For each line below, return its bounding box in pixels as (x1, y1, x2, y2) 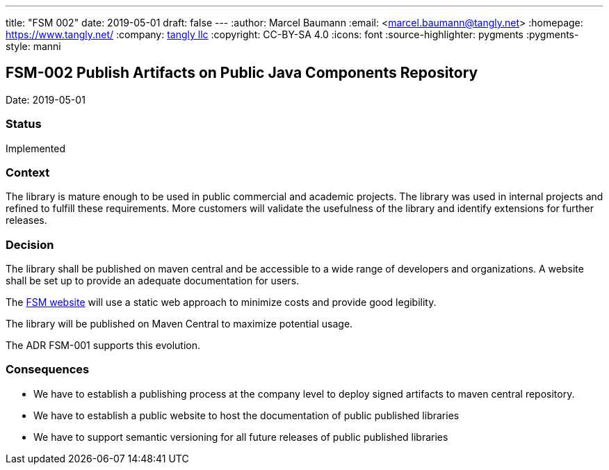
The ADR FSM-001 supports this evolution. (6, 339, 201, 352)
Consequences (6, 362, 90, 377)
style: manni (6, 40, 61, 52)
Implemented (6, 142, 66, 154)
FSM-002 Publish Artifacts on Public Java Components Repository (6, 64, 478, 82)
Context (6, 165, 50, 179)
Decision (6, 237, 54, 252)
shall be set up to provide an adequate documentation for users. (6, 275, 300, 287)
